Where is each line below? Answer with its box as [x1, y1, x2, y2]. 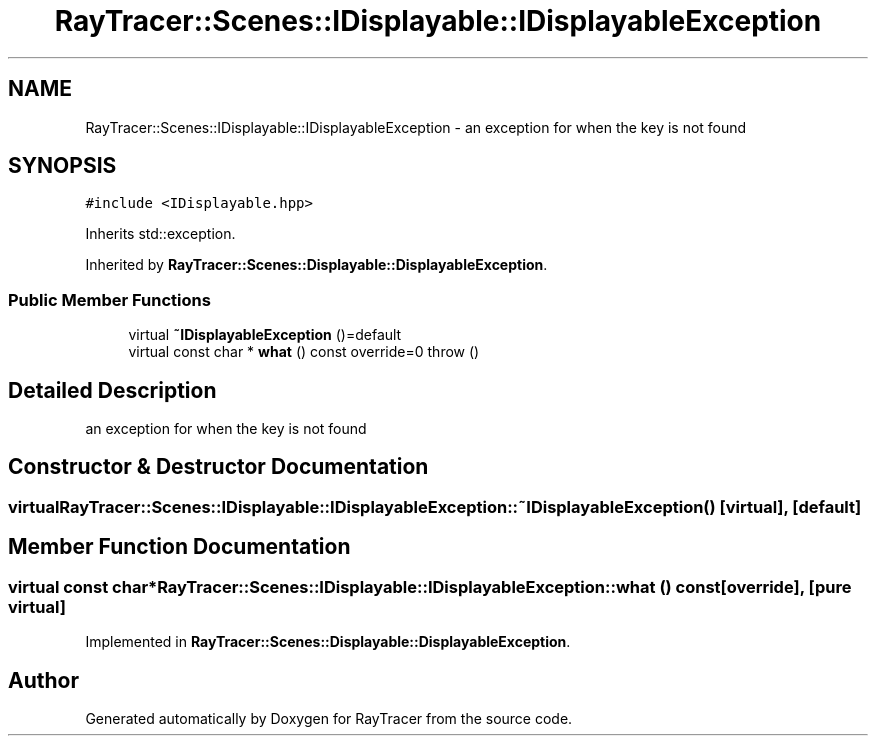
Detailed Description [8, 377, 217, 403]
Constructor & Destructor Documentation [8, 454, 429, 480]
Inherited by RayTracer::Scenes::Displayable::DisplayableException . [85, 256, 548, 274]
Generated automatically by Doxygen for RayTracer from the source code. [85, 709, 573, 727]
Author [8, 667, 79, 693]
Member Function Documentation [8, 534, 351, 560]
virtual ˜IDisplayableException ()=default [128, 326, 402, 344]
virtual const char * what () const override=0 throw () [128, 343, 480, 361]
